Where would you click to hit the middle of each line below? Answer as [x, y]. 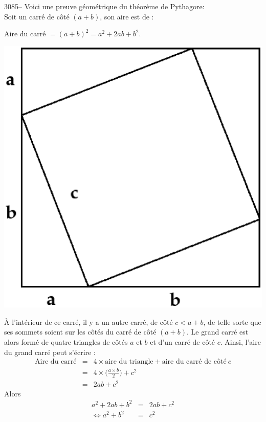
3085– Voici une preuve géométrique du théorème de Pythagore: [104, 6]
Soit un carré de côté [37, 16]
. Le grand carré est [218, 332]
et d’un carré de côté [183, 342]
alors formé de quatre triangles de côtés [66, 342]
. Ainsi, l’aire [240, 342]
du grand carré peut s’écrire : [50, 352]
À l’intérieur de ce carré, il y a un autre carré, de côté [88, 321]
